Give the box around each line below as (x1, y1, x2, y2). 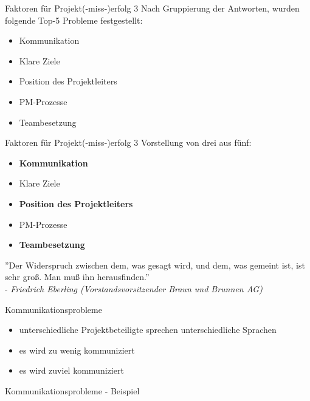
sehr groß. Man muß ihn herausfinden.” (5, 270, 150, 283)
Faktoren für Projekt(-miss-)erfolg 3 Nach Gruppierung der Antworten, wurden (5, 2, 300, 14)
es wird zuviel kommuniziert (19, 364, 124, 377)
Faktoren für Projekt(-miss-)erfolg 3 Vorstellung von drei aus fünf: (5, 136, 252, 149)
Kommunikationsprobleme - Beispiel (5, 384, 140, 397)
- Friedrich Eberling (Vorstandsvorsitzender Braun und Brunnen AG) (5, 282, 263, 295)
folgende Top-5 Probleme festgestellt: (5, 13, 143, 26)
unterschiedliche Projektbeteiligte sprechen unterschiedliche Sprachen (19, 323, 277, 336)
